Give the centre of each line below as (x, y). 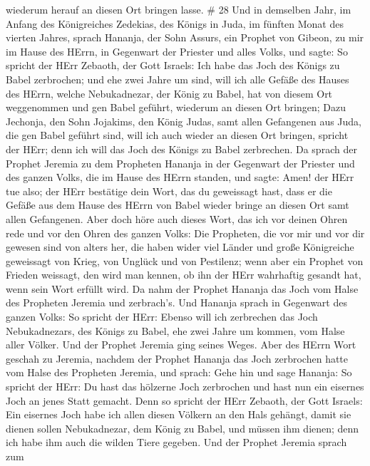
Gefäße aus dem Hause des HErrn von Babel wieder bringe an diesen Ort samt (178, 205)
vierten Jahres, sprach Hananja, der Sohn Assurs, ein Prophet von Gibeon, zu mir (185, 37)
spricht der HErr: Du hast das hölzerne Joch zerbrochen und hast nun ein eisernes (185, 387)
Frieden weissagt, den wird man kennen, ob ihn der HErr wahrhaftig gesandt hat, (184, 275)
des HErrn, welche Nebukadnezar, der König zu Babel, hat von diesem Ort (169, 93)
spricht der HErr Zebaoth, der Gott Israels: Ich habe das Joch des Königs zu (173, 65)
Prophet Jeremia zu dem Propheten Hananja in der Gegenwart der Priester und (180, 163)
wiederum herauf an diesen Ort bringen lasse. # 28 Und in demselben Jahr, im (179, 9)
